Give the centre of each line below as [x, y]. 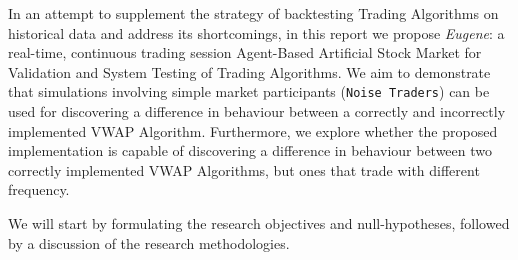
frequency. [39, 189]
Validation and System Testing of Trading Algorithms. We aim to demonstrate [249, 71]
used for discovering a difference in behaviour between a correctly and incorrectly [257, 111]
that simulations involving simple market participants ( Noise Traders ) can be [249, 91]
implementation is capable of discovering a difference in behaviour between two [250, 150]
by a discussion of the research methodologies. [149, 242]
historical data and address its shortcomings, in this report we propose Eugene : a [256, 32]
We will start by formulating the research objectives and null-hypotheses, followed [259, 223]
